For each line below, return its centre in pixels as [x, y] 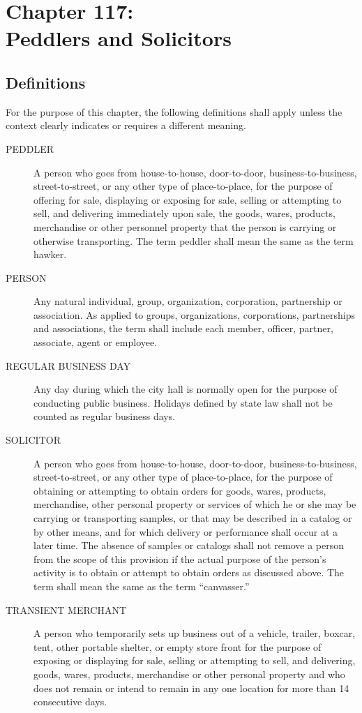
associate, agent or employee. [96, 342]
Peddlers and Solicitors [119, 38]
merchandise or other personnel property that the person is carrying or [185, 226]
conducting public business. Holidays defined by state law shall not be [183, 402]
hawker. [50, 254]
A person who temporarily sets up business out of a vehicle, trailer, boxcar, [195, 633]
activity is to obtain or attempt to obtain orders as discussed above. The [189, 572]
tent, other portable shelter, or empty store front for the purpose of [178, 646]
